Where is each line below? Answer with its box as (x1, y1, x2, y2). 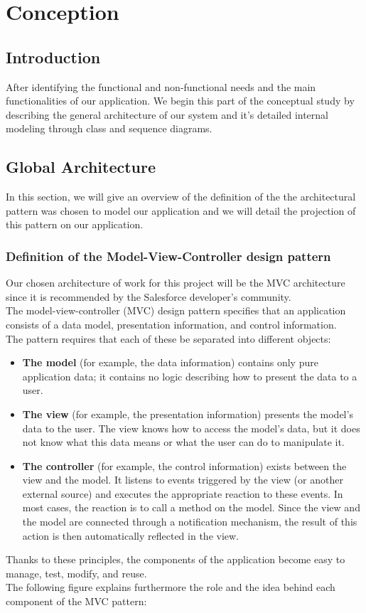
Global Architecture (6, 156, 156, 178)
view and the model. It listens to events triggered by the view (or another (22, 472, 343, 487)
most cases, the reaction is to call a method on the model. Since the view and (22, 500, 360, 515)
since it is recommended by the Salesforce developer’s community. (6, 289, 291, 304)
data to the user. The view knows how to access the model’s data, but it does (22, 420, 360, 435)
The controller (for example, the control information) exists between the (22, 458, 347, 473)
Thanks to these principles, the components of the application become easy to (6, 552, 345, 567)
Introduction (6, 46, 101, 68)
